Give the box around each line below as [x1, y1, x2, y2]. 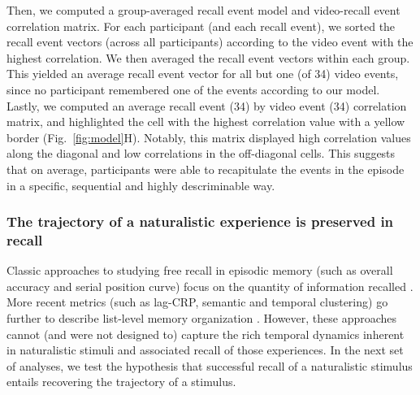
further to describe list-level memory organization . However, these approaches [6, 310, 397, 327]
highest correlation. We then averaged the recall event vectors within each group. [6, 49, 410, 66]
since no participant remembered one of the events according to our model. [6, 80, 380, 98]
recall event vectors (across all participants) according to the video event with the [6, 33, 414, 50]
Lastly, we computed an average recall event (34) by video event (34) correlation [6, 97, 407, 114]
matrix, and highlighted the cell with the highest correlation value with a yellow [6, 113, 405, 130]
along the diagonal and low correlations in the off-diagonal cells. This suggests [6, 145, 396, 162]
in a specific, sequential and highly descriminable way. [6, 176, 275, 193]
